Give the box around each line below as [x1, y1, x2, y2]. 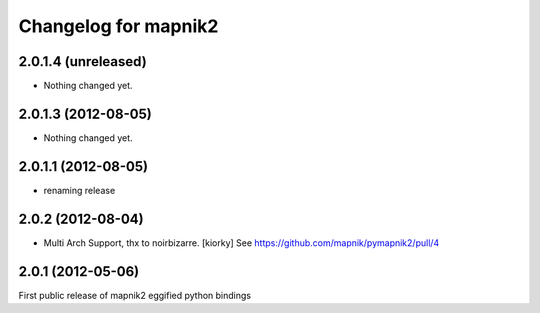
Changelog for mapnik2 [18, 15, 219, 37]
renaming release [43, 184, 116, 196]
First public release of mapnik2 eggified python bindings [18, 289, 252, 301]
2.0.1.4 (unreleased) [18, 53, 147, 70]
